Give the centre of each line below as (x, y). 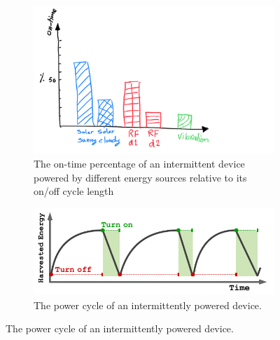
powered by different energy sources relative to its (140, 177)
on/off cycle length (74, 191)
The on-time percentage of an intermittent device (139, 164)
